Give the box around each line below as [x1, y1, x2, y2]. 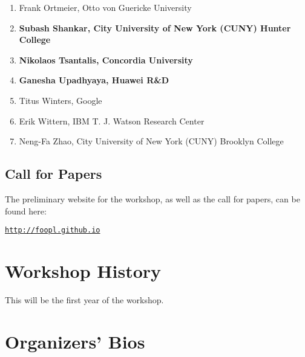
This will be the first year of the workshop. [5, 293, 164, 306]
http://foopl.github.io [5, 226, 100, 235]
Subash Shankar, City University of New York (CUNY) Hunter [19, 21, 291, 34]
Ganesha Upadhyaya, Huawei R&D [19, 74, 169, 86]
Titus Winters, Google [19, 94, 102, 106]
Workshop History [5, 258, 162, 283]
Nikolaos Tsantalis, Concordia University [19, 53, 193, 66]
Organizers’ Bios [5, 329, 145, 353]
